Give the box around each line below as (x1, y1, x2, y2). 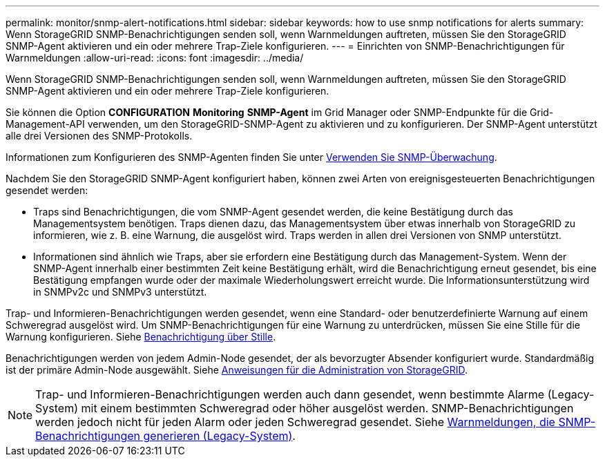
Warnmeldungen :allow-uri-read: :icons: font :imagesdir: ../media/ (6, 52, 304, 64)
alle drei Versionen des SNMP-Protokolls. (6, 130, 193, 142)
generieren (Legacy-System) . (143, 429, 296, 443)
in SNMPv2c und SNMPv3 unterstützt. (33, 286, 207, 298)
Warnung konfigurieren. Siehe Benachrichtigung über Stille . (6, 331, 276, 343)
